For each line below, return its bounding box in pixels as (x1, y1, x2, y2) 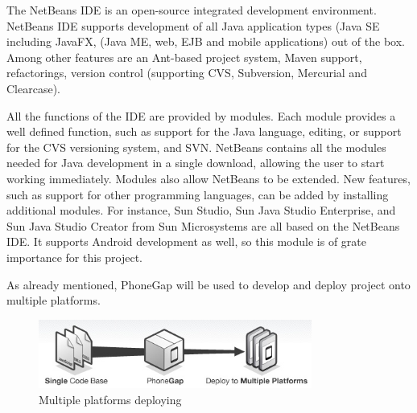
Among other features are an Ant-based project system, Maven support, (6, 48, 362, 65)
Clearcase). (6, 80, 60, 96)
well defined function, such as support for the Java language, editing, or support (6, 123, 402, 140)
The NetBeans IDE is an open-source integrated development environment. (6, 2, 377, 18)
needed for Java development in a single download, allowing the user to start (6, 154, 385, 171)
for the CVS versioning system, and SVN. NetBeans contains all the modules (6, 138, 386, 155)
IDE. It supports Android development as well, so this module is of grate (6, 233, 367, 250)
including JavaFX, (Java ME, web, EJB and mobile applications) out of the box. (6, 33, 405, 50)
